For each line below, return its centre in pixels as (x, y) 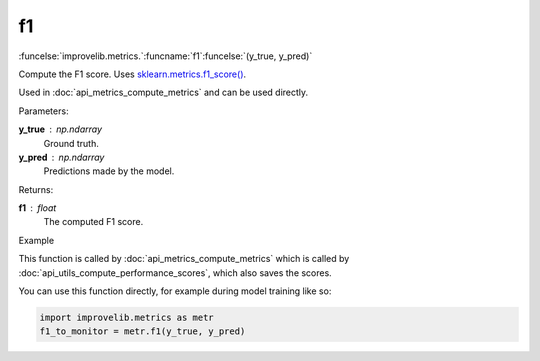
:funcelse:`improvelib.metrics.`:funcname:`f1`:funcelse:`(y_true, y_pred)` (165, 56)
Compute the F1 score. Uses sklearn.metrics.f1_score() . (132, 74)
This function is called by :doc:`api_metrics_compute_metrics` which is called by (184, 259)
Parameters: (43, 111)
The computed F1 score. (93, 222)
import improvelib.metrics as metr (126, 317)
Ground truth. (71, 143)
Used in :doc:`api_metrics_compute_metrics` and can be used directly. (163, 92)
